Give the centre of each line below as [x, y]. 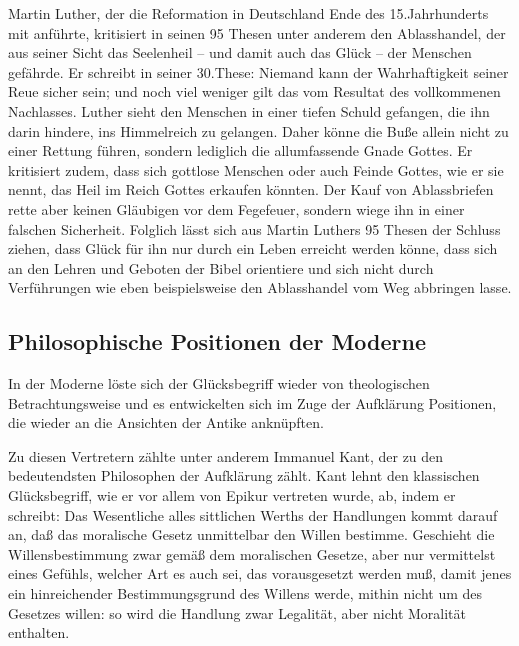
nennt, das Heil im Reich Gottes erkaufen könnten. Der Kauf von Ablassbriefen [251, 189]
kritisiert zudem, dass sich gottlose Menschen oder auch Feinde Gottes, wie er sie [256, 169]
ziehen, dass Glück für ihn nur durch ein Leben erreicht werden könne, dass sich [253, 248]
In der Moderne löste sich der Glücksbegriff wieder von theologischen [219, 383]
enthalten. [39, 632]
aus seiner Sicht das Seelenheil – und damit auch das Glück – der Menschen [240, 52]
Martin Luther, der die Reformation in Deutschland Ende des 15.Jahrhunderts [248, 13]
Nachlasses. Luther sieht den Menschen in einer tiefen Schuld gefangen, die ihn [249, 110]
